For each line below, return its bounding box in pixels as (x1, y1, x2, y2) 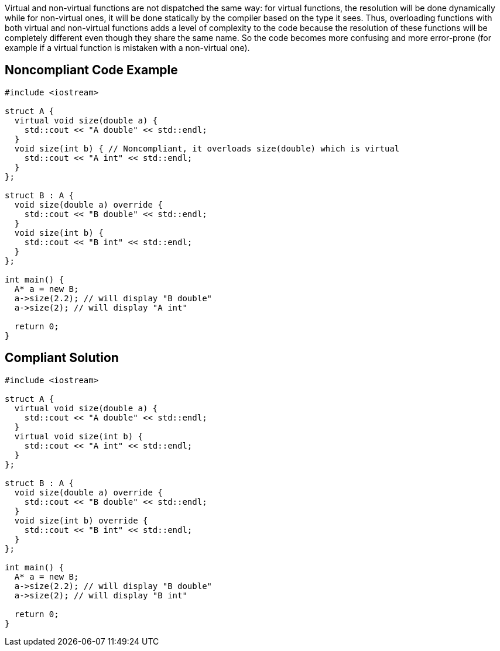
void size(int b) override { (14, 515, 148, 525)
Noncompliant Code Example (5, 63, 178, 78)
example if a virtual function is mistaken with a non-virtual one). (5, 43, 250, 53)
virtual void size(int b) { (14, 431, 143, 441)
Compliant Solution (5, 350, 119, 366)
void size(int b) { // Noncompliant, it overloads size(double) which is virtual (14, 143, 400, 153)
